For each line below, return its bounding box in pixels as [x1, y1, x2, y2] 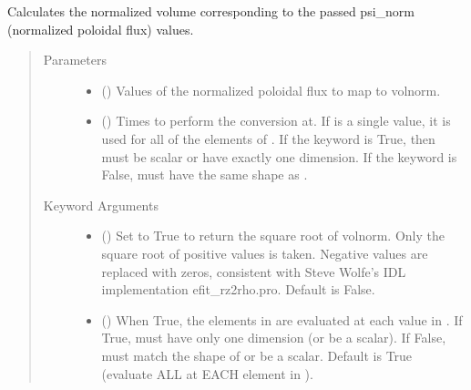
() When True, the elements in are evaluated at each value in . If [101, 310, 463, 329]
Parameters [43, 50, 107, 69]
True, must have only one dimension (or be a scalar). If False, [101, 328, 446, 347]
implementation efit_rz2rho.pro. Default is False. [101, 280, 375, 299]
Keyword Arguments [43, 195, 159, 214]
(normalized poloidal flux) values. [7, 19, 194, 38]
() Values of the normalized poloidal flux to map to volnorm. [101, 80, 441, 99]
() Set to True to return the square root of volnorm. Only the [101, 226, 445, 245]
